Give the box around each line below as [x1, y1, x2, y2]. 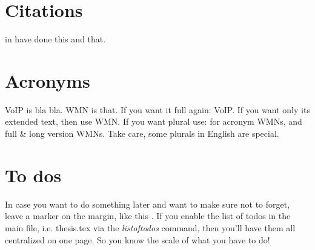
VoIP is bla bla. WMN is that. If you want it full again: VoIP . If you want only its [5, 103, 310, 116]
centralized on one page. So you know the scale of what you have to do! [5, 233, 270, 246]
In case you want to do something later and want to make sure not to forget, [5, 197, 290, 210]
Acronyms [5, 68, 90, 93]
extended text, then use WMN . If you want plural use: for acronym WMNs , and [5, 115, 302, 128]
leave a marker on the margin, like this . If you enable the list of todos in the [5, 209, 291, 222]
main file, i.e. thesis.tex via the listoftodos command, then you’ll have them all [5, 221, 296, 234]
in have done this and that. [5, 33, 106, 45]
